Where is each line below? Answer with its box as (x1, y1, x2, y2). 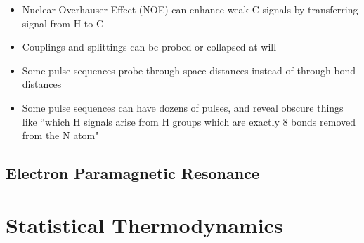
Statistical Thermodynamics (6, 210, 283, 239)
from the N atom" (22, 128, 99, 143)
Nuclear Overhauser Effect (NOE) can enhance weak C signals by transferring (22, 2, 358, 16)
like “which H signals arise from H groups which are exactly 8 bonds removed (22, 114, 356, 129)
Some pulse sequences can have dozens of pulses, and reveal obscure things (22, 100, 344, 114)
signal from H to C (22, 15, 104, 30)
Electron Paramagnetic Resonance (6, 162, 259, 184)
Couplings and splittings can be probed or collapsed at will (22, 39, 277, 54)
